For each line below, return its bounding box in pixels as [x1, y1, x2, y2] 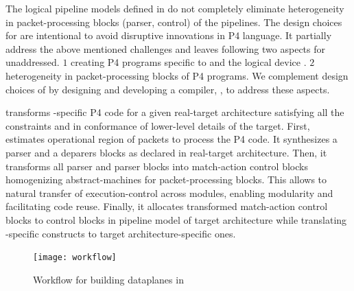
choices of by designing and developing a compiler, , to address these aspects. [5, 82, 330, 96]
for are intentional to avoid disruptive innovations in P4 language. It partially [5, 28, 332, 43]
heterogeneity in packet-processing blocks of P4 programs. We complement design [5, 68, 349, 82]
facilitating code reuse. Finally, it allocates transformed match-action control [5, 199, 328, 213]
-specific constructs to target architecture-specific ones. [5, 226, 236, 240]
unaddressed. [5, 55, 60, 69]
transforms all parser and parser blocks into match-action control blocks [5, 159, 308, 173]
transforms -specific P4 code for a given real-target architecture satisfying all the [5, 105, 344, 119]
